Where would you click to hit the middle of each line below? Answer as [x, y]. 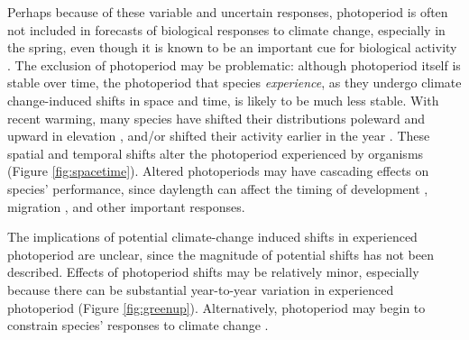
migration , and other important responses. [126, 206]
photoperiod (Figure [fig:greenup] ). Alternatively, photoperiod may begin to [216, 307]
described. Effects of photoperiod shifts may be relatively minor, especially [213, 272]
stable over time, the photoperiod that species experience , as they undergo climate [234, 83]
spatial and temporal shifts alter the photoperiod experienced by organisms [216, 153]
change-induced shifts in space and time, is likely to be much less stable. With [223, 100]
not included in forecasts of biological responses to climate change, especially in [226, 29]
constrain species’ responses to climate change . [138, 325]
